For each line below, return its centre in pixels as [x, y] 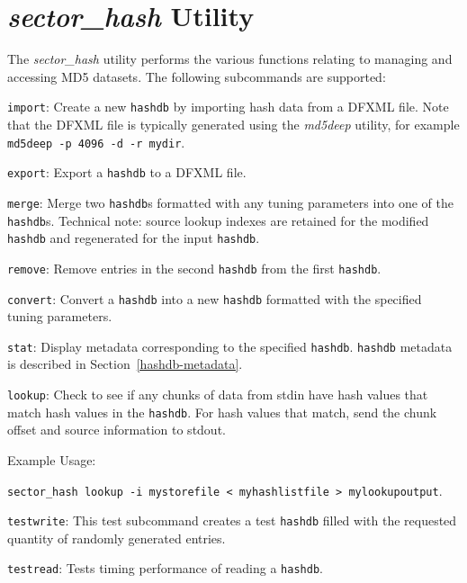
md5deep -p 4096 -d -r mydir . [96, 142]
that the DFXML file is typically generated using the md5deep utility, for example [233, 124]
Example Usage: [52, 459]
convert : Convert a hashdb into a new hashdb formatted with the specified [215, 298]
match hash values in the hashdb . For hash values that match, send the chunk [222, 412]
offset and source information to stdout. [117, 430]
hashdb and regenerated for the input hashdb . [134, 238]
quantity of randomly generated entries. [117, 538]
